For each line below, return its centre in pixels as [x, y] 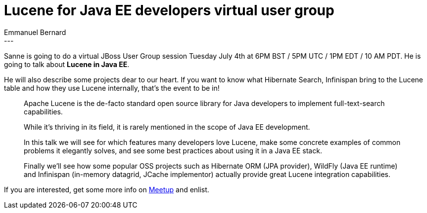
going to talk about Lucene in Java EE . [67, 64]
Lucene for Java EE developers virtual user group [169, 10]
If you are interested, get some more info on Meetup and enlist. [107, 189]
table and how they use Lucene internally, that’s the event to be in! [112, 88]
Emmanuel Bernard [35, 32]
